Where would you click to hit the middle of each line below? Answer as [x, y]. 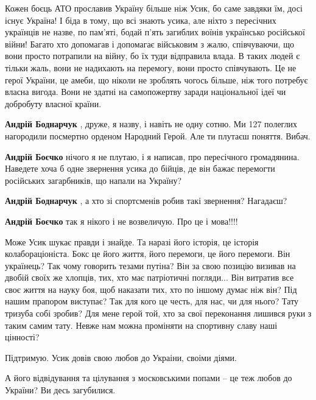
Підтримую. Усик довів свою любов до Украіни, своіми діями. [121, 357]
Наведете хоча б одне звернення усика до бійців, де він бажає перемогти [140, 168]
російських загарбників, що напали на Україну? [93, 180]
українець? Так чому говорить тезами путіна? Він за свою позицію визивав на [150, 265]
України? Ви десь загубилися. [60, 390]
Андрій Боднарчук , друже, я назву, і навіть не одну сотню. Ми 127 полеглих [151, 124]
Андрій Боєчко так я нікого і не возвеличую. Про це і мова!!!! [121, 221]
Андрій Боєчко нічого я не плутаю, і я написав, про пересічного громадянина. [152, 156]
